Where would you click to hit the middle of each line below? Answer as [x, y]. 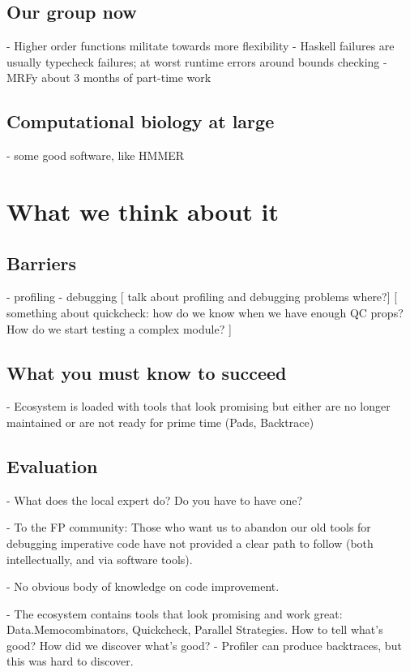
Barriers [42, 263]
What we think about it [143, 211]
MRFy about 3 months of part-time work [109, 78]
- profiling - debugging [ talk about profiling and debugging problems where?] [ [202, 297]
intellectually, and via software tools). [100, 559]
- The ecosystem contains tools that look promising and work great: [175, 613]
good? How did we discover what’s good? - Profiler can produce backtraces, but [204, 645]
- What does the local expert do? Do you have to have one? [155, 500]
